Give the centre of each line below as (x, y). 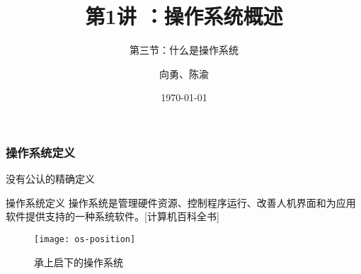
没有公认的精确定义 (50, 179)
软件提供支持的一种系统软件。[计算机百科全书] (113, 216)
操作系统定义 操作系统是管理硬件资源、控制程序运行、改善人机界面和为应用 (181, 202)
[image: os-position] (85, 239)
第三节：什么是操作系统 (184, 50)
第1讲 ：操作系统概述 (184, 16)
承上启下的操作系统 (79, 262)
